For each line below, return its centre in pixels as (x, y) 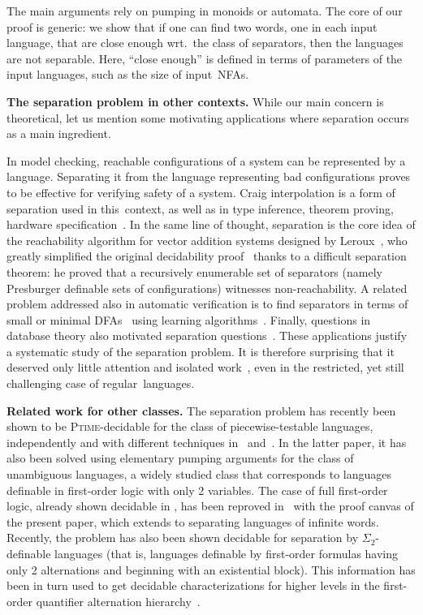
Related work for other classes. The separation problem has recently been (201, 410)
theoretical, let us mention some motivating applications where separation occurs (208, 117)
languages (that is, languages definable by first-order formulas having (227, 553)
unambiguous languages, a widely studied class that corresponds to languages (199, 474)
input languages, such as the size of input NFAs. (128, 74)
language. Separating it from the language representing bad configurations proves (209, 176)
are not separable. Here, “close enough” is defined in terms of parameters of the (205, 58)
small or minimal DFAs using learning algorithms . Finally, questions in (189, 319)
